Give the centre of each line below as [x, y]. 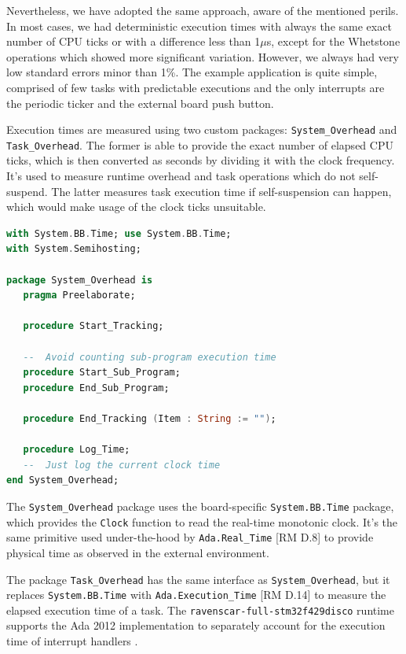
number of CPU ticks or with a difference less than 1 [134, 41]
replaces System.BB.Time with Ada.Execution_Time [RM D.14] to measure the [196, 595]
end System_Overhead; [63, 480]
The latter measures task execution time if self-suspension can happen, [221, 191]
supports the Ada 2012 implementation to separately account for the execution [196, 625]
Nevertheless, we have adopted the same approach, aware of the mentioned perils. [203, 10]
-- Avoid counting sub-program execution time [150, 357]
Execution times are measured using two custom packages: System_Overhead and [202, 129]
